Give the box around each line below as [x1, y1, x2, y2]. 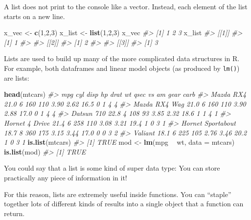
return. [4, 208, 25, 218]
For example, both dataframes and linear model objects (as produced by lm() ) [4, 63, 240, 73]
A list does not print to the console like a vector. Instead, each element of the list [4, 1, 248, 11]
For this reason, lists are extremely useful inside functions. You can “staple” [4, 189, 231, 199]
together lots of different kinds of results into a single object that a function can [4, 198, 244, 209]
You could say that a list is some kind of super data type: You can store [4, 163, 220, 173]
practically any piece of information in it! [4, 172, 127, 182]
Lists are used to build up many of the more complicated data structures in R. [4, 53, 240, 64]
